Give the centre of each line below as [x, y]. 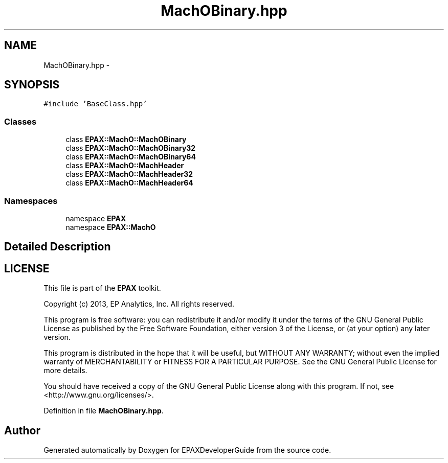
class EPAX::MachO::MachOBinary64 [131, 157]
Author [22, 430]
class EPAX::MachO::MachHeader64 [129, 183]
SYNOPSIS [32, 85]
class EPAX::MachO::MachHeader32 [129, 174]
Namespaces [31, 201]
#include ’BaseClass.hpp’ [95, 104]
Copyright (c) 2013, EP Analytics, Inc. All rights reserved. [139, 304]
